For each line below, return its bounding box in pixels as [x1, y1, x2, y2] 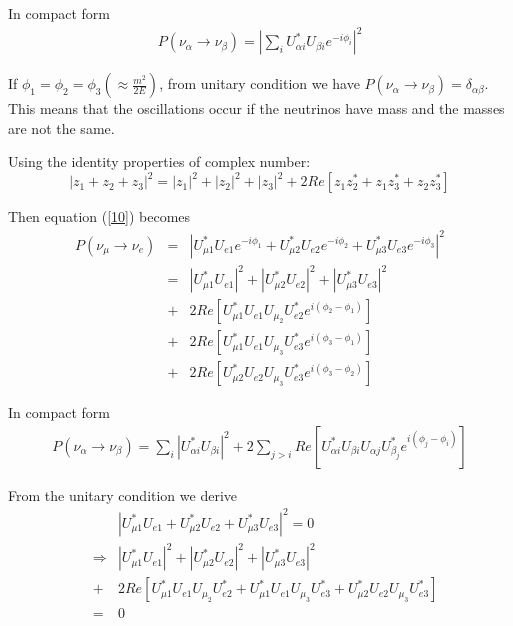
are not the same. [8, 117, 115, 138]
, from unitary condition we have [159, 73, 360, 94]
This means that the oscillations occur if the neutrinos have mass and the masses [8, 98, 505, 119]
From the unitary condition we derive [8, 484, 237, 505]
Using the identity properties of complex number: [8, 151, 311, 172]
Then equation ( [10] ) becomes [8, 206, 191, 227]
